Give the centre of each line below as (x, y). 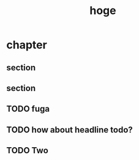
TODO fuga (28, 109)
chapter (27, 45)
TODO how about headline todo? (69, 130)
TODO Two (28, 151)
